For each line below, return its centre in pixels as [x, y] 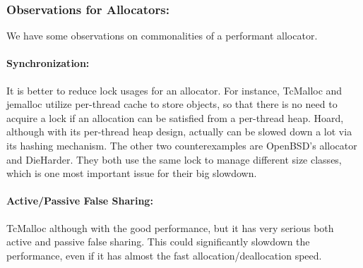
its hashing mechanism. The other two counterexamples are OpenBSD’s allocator [182, 145]
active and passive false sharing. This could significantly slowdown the [158, 242]
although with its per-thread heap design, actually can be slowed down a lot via [179, 132]
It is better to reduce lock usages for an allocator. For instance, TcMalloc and [174, 90]
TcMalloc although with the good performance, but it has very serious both [170, 227]
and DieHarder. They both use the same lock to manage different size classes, [174, 159]
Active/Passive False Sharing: [80, 201]
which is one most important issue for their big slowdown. [132, 173]
